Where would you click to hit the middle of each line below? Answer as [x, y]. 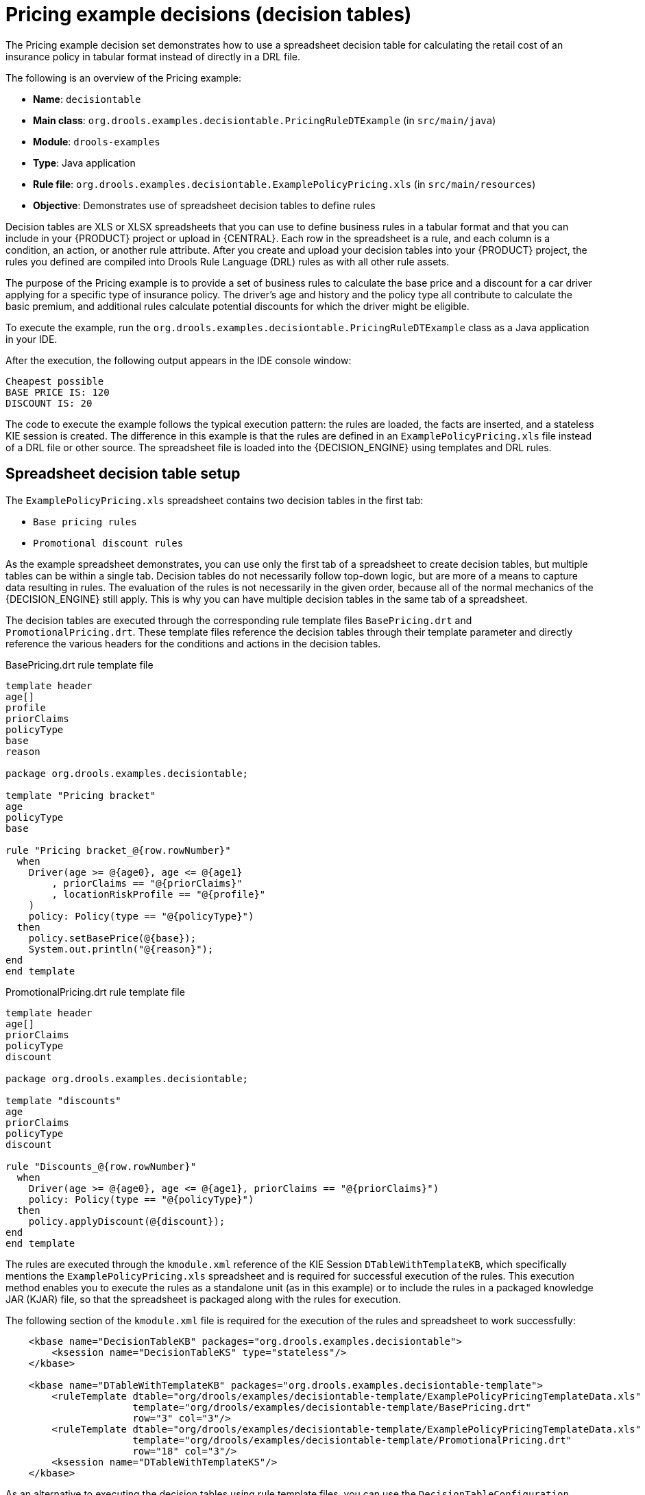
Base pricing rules [85, 522]
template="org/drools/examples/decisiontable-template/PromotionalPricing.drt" [352, 1440]
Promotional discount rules [108, 543]
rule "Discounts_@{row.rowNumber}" [101, 1166]
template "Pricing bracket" [81, 795]
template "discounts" [63, 1100]
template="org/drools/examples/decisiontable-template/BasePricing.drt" [332, 1407]
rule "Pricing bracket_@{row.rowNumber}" [118, 850]
